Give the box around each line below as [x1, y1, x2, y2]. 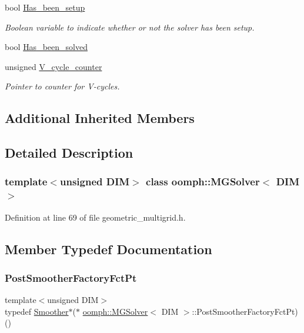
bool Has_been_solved [5, 41, 88, 53]
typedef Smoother [5, 305, 69, 317]
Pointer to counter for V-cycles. [5, 80, 120, 92]
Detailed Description [5, 144, 133, 162]
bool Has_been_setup [5, 1, 85, 13]
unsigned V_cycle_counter [5, 60, 102, 72]
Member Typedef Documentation [5, 239, 212, 258]
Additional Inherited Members [5, 109, 195, 127]
